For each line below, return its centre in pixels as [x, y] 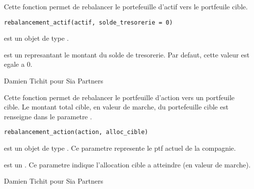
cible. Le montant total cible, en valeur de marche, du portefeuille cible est [116, 107]
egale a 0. [18, 64]
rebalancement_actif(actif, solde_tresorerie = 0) [88, 22]
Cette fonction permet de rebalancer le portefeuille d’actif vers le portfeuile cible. [126, 6]
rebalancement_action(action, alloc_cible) [76, 132]
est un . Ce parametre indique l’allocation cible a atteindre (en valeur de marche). [127, 164]
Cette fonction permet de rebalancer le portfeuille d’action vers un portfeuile [119, 97]
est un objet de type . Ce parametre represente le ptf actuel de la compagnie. [120, 148]
